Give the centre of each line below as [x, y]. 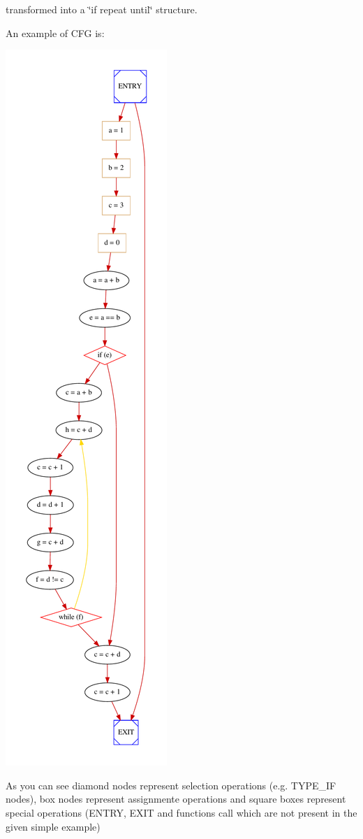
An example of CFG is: [55, 33]
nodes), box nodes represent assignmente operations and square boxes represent [176, 799]
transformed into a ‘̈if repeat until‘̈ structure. [102, 9]
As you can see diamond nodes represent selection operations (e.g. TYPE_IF [171, 785]
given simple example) [53, 826]
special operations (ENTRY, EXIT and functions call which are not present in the [181, 812]
